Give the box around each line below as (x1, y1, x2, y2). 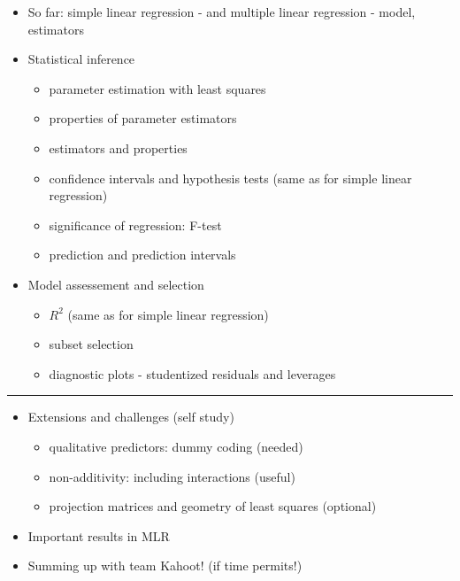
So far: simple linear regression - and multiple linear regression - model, (27, 3, 416, 20)
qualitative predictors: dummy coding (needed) (49, 437, 303, 455)
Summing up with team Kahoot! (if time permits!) (27, 556, 303, 575)
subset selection (49, 335, 134, 353)
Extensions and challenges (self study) (27, 407, 234, 426)
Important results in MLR (27, 526, 170, 545)
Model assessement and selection (27, 275, 204, 293)
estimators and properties (49, 138, 188, 157)
